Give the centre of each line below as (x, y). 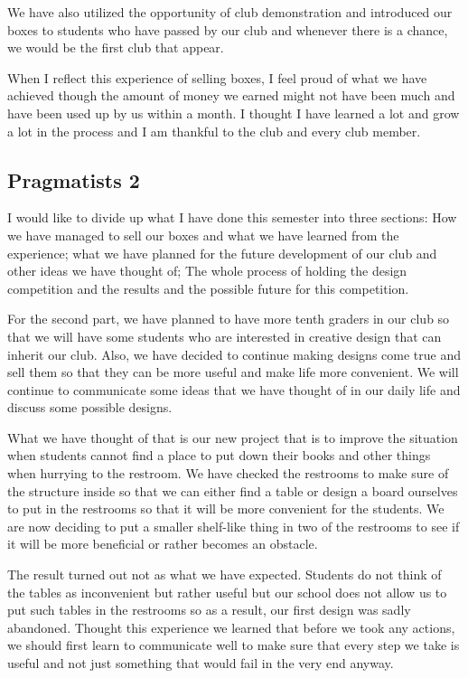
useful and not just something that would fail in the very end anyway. (201, 663)
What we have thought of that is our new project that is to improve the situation (233, 437)
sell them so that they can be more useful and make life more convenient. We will (233, 372)
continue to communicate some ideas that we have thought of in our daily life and (234, 389)
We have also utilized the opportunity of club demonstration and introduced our (230, 12)
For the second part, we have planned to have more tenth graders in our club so (229, 319)
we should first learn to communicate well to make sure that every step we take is (234, 645)
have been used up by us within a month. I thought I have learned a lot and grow (234, 113)
